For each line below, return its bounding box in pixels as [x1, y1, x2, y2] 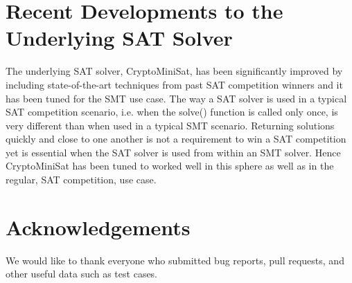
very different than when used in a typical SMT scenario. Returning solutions [6, 118, 335, 132]
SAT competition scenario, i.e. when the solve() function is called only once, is [6, 104, 338, 119]
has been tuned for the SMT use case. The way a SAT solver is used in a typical [6, 91, 347, 105]
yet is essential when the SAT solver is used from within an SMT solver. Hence [6, 145, 341, 159]
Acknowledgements [6, 212, 191, 241]
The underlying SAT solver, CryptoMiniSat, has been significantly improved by [6, 64, 343, 78]
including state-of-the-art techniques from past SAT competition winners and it [6, 77, 343, 91]
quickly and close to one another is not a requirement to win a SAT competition [6, 131, 346, 146]
